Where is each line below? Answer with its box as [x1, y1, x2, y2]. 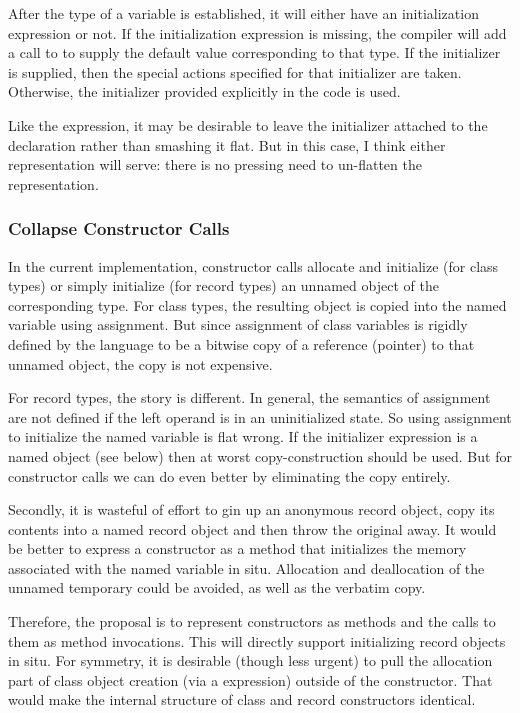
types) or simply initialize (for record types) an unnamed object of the [8, 275, 439, 296]
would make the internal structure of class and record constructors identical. [8, 689, 476, 710]
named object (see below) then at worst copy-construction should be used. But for [8, 445, 512, 466]
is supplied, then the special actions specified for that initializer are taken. [8, 61, 462, 82]
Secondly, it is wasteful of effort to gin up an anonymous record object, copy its [8, 499, 495, 520]
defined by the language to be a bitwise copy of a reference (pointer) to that [8, 333, 475, 354]
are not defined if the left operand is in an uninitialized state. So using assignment [8, 406, 512, 427]
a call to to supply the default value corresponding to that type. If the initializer [8, 42, 501, 63]
